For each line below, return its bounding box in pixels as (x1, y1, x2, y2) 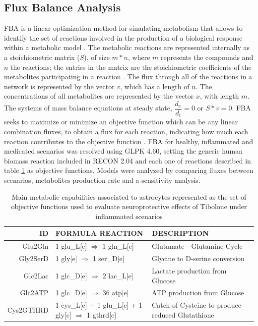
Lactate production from (152, 265, 227, 275)
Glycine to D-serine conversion (152, 253, 245, 264)
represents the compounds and (160, 52, 254, 62)
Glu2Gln (22, 241, 49, 251)
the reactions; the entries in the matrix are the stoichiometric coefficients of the (10, 61, 252, 72)
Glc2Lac (23, 270, 49, 280)
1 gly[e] (55, 253, 77, 264)
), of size (84, 52, 110, 62)
